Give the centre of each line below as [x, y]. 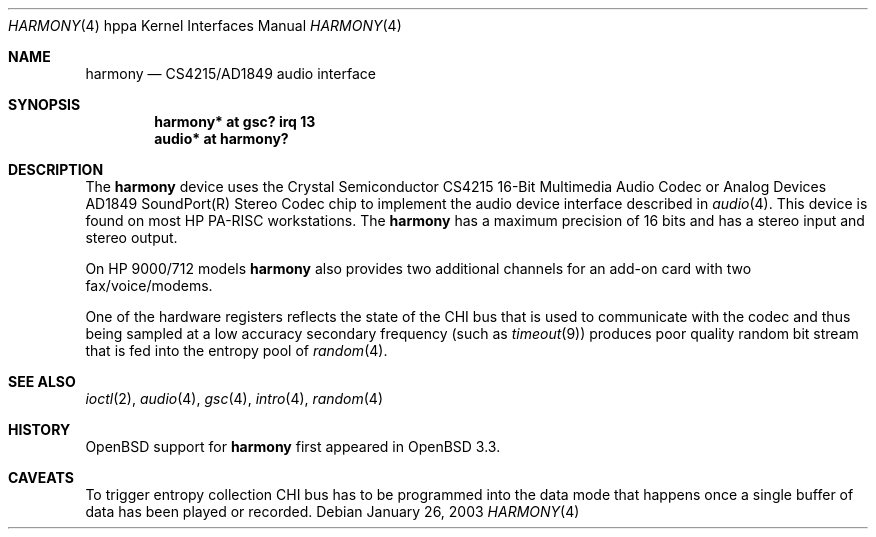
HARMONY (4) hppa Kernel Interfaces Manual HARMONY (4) [205, 25]
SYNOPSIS [44, 104]
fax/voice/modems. [149, 285]
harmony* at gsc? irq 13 [235, 121]
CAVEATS [41, 477]
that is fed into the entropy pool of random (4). [236, 350]
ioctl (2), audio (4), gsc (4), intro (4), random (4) [234, 398]
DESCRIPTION [56, 169]
